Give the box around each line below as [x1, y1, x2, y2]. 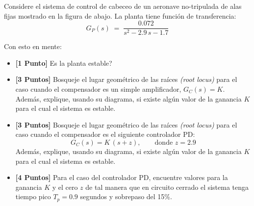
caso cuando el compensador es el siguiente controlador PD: [15, 129, 195, 139]
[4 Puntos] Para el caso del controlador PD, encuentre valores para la [15, 172, 228, 182]
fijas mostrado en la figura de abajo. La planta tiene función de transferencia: [4, 10, 236, 21]
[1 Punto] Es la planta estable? [15, 57, 112, 68]
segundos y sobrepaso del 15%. [80, 191, 172, 202]
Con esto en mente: [4, 41, 62, 51]
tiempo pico [15, 191, 51, 202]
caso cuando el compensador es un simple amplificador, [15, 84, 181, 94]
